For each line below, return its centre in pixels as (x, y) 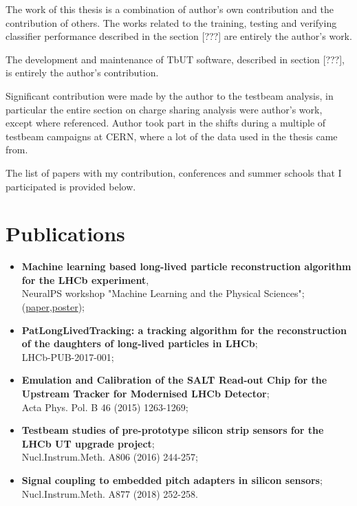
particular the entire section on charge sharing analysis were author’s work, (164, 109)
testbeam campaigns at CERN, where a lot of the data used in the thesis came (172, 136)
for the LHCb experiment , (85, 279)
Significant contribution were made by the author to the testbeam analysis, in (170, 95)
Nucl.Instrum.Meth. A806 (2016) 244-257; (110, 457)
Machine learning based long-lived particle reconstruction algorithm (186, 266)
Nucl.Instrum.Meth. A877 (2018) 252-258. (110, 493)
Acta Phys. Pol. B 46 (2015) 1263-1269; (105, 407)
